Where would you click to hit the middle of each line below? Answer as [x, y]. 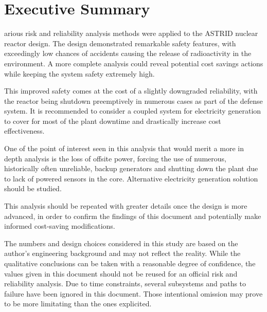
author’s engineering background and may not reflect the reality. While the [122, 253]
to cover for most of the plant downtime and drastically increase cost [113, 121]
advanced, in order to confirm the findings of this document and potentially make [133, 216]
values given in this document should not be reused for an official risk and [121, 273]
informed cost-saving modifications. [60, 226]
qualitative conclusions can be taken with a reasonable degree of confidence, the [130, 263]
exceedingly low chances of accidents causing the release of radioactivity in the [128, 53]
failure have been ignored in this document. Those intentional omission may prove [133, 293]
